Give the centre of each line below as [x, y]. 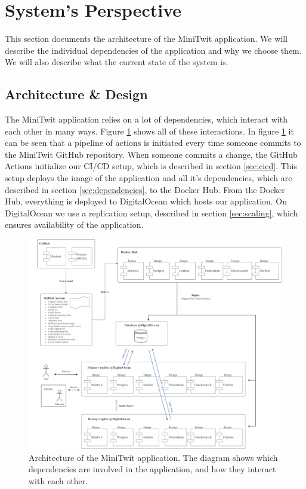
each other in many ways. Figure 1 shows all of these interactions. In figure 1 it [149, 131]
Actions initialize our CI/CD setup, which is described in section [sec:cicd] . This [151, 166]
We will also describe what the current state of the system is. [117, 62]
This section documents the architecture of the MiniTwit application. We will [146, 39]
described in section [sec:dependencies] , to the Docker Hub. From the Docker [145, 189]
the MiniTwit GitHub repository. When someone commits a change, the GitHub [151, 154]
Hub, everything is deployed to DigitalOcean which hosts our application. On [146, 201]
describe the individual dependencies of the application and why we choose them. [153, 50]
